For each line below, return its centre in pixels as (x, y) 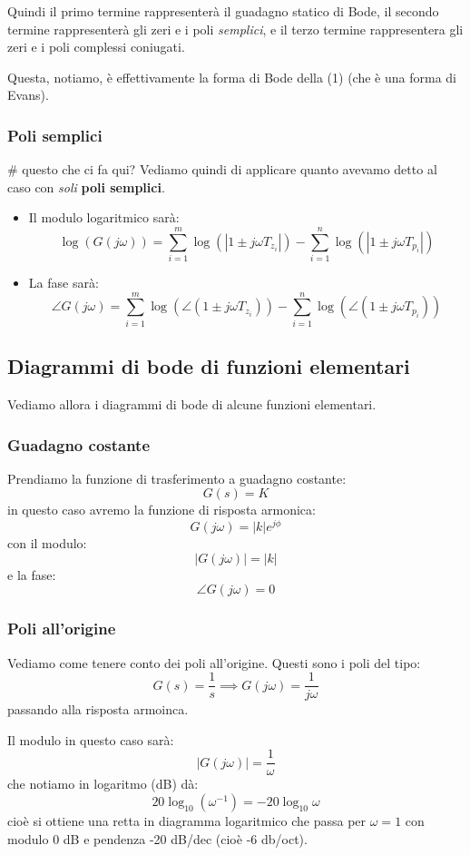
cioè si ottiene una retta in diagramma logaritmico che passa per (187, 821)
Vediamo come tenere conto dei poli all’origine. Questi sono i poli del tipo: (214, 662)
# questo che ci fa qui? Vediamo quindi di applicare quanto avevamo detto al (222, 169)
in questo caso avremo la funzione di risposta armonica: (162, 510)
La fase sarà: (64, 283)
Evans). (28, 95)
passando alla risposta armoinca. (98, 709)
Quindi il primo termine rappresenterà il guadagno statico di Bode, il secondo (223, 11)
